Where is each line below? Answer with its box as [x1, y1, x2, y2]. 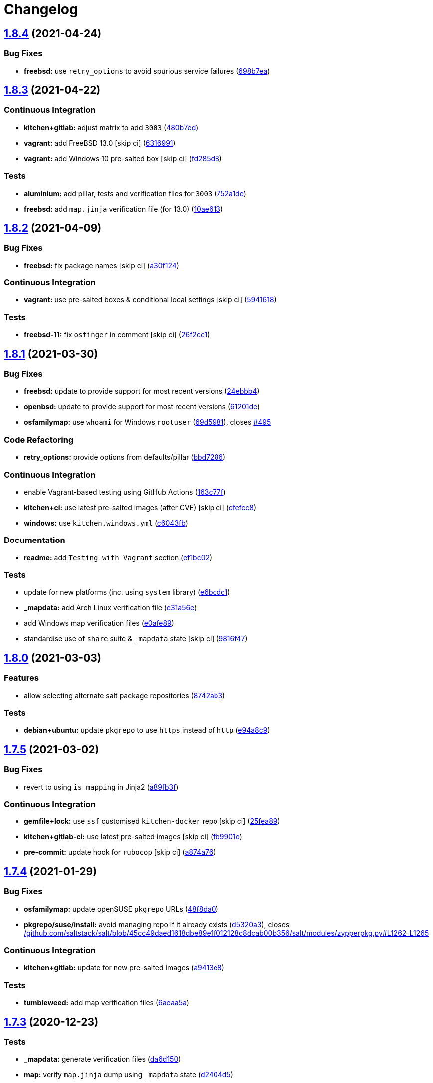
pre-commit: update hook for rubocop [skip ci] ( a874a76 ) [24, 848, 216, 857]
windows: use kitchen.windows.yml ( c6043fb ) [24, 518, 188, 527]
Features [4, 673, 39, 683]
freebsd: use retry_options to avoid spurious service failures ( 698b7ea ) [24, 66, 270, 75]
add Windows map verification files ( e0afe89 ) [24, 619, 174, 628]
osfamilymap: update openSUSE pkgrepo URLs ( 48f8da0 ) [24, 904, 218, 913]
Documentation [4, 535, 65, 545]
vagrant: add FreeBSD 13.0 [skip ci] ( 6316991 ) [24, 138, 176, 147]
